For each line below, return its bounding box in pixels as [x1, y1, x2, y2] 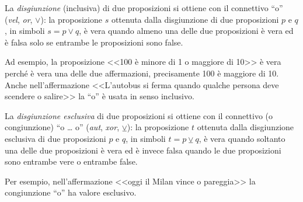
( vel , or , [5, 13, 33, 25]
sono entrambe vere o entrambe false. [5, 155, 138, 168]
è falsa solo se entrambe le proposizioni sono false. [5, 36, 183, 48]
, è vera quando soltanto [198, 132, 285, 144]
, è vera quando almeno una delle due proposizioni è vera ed [79, 25, 294, 37]
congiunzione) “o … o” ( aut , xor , [5, 121, 120, 133]
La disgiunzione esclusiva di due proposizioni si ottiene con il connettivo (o [5, 109, 273, 121]
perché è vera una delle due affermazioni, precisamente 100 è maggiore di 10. [5, 67, 279, 79]
